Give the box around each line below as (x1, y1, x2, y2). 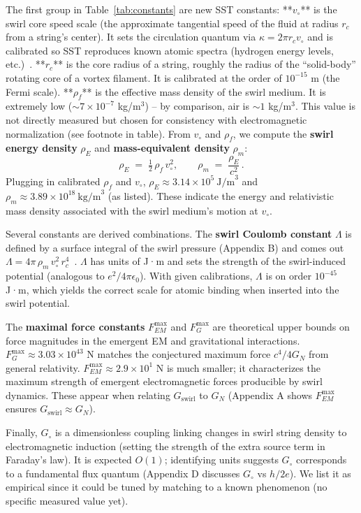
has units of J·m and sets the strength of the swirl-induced (90, 254, 346, 268)
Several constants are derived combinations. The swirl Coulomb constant (6, 226, 332, 241)
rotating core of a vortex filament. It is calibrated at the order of (6, 70, 282, 85)
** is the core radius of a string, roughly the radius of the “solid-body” (53, 57, 356, 71)
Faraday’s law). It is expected (6, 452, 132, 467)
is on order (265, 268, 311, 283)
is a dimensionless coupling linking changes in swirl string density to (54, 425, 347, 440)
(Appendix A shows (228, 387, 313, 402)
